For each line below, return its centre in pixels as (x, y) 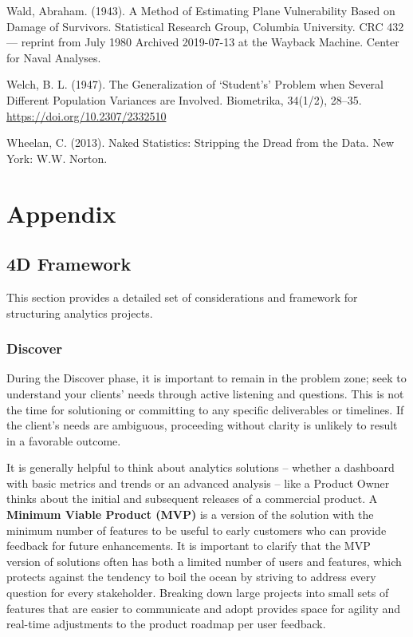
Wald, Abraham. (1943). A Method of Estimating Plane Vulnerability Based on (201, 10)
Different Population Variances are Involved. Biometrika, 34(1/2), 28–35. (184, 99)
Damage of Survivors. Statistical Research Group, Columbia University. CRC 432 (205, 26)
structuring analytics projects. (80, 313)
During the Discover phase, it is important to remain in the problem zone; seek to (206, 378)
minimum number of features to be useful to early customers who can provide (197, 530)
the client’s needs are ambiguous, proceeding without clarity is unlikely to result (202, 425)
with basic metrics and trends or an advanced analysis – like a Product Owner (198, 483)
